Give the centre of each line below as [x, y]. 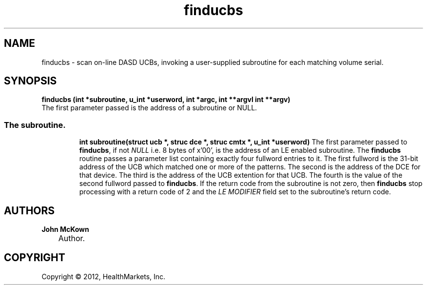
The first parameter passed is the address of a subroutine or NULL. [149, 108]
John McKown [65, 229]
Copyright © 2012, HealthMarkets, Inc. [104, 276]
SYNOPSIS [30, 81]
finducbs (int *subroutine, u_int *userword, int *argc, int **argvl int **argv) [166, 100]
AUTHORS [29, 210]
